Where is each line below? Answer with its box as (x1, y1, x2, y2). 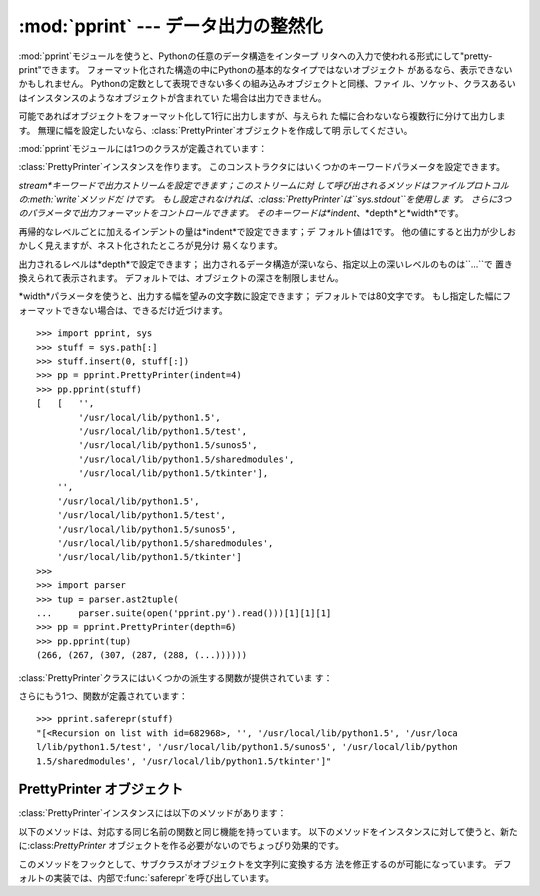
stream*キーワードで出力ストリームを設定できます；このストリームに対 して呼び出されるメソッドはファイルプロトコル (18, 179, 509, 191)
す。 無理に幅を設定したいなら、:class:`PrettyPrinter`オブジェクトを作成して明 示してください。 (18, 124, 413, 136)
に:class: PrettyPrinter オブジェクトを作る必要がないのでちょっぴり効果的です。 (18, 840, 344, 852)
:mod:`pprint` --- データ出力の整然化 (18, 15, 324, 37)
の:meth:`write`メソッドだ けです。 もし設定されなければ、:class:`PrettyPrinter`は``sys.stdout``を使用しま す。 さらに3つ (18, 193, 512, 205)
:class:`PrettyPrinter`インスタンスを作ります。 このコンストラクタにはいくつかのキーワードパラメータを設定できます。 (18, 161, 505, 173)
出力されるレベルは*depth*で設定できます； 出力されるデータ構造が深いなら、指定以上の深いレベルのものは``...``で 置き (18, 258, 514, 270)
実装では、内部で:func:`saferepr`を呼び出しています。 (53, 871, 275, 884)
